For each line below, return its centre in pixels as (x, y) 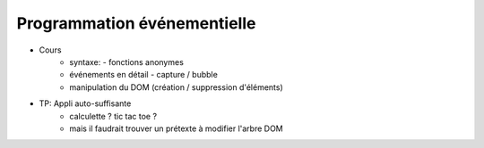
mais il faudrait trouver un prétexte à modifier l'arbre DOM (177, 128)
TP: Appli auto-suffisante (85, 103)
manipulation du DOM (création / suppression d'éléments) (177, 87)
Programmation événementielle (136, 23)
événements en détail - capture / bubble (144, 75)
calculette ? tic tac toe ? (113, 116)
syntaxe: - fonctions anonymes (126, 62)
